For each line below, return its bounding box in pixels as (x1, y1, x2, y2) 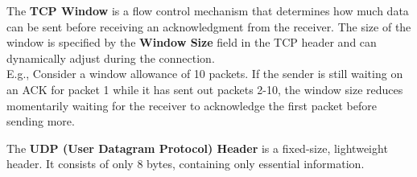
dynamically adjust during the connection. (6, 49, 215, 66)
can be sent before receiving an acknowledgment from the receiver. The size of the (6, 18, 411, 35)
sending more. (6, 113, 75, 130)
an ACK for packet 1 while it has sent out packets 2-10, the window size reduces (6, 80, 403, 97)
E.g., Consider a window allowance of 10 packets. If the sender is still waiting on (6, 65, 403, 82)
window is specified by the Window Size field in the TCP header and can (6, 34, 377, 51)
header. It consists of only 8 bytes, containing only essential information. (6, 155, 365, 172)
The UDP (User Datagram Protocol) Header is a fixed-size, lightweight (6, 139, 388, 156)
